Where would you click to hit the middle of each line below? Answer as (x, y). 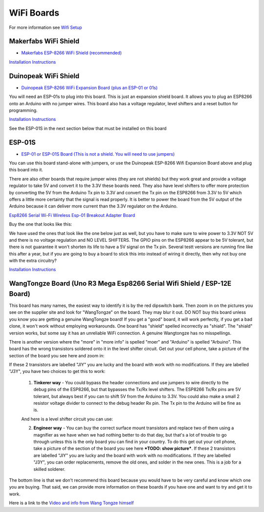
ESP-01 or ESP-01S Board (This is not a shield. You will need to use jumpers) (98, 154)
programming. (23, 110)
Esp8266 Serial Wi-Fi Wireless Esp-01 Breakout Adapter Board (72, 215)
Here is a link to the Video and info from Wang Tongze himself (71, 503)
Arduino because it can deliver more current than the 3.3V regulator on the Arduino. (93, 206)
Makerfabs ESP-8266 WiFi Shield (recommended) (72, 53)
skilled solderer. (49, 469)
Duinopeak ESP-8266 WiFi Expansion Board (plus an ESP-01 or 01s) (89, 88)
